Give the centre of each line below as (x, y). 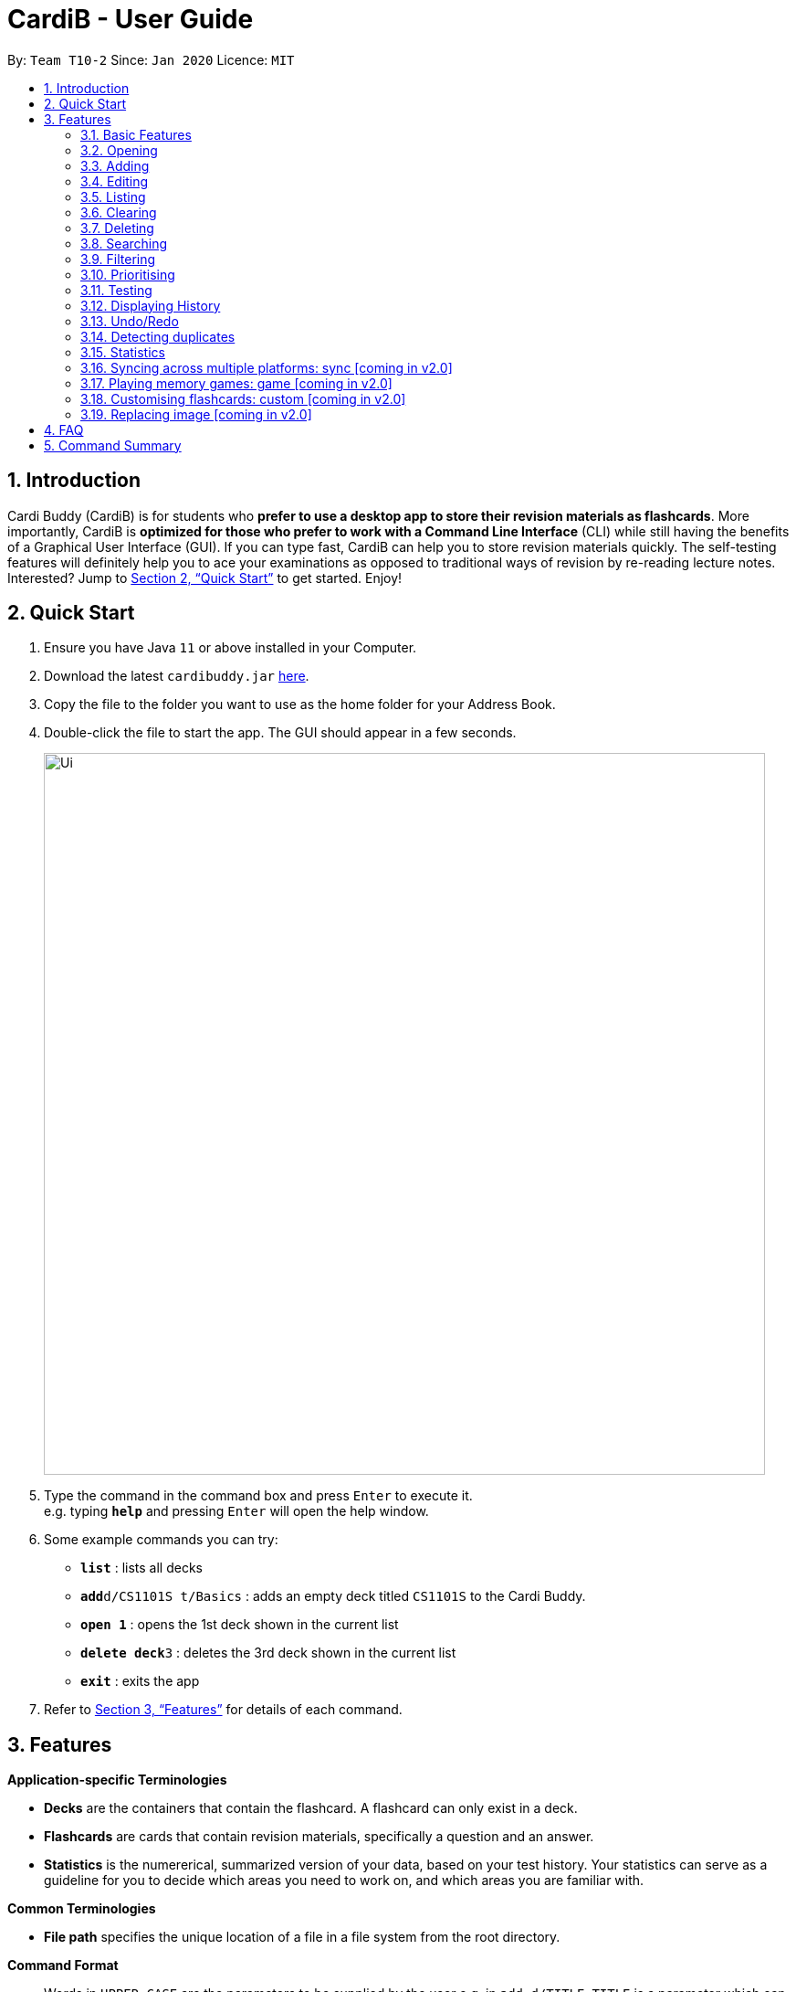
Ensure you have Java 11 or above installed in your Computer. (230, 648)
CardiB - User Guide (131, 19)
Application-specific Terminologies (117, 1780)
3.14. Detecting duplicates (158, 336)
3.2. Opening (119, 150)
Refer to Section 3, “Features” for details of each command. (223, 1710)
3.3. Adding (115, 165)
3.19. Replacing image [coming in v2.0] (196, 414)
